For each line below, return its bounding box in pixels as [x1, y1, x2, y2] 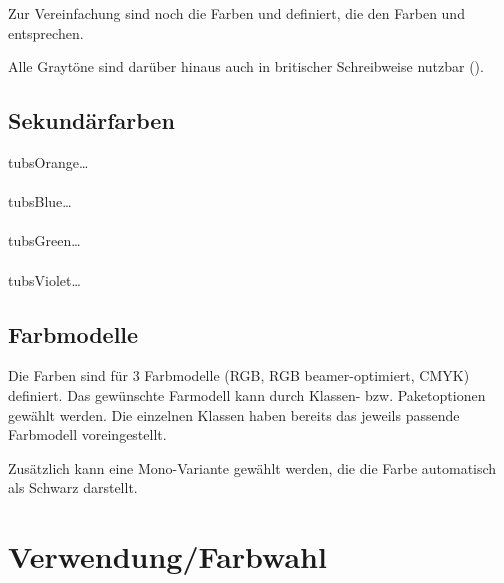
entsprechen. [8, 22, 84, 43]
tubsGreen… [8, 230, 81, 251]
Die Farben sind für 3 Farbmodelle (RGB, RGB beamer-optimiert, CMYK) [8, 365, 470, 386]
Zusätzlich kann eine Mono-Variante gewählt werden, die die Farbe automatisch [8, 457, 497, 478]
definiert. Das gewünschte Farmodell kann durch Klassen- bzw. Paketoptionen [8, 384, 486, 405]
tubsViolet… [8, 269, 81, 290]
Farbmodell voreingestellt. [8, 424, 167, 445]
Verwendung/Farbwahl [8, 536, 327, 577]
